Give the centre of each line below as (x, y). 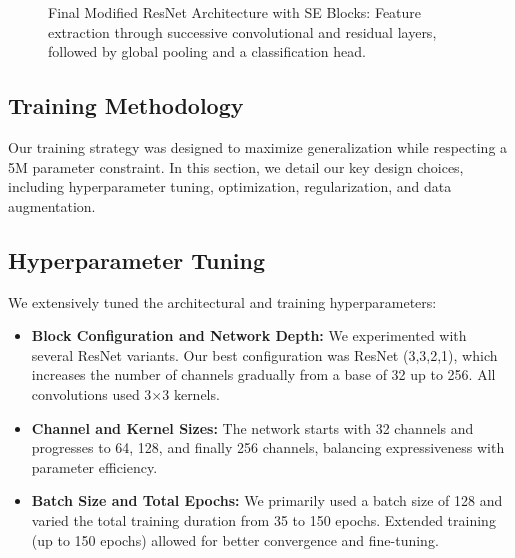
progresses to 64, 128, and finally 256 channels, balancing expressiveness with (268, 447)
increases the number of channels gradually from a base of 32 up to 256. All (263, 374)
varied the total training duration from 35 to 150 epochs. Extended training (263, 519)
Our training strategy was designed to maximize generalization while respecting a (258, 146)
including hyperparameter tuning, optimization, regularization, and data (230, 186)
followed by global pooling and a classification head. (207, 51)
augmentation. (52, 205)
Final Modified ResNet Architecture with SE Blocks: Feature (235, 12)
